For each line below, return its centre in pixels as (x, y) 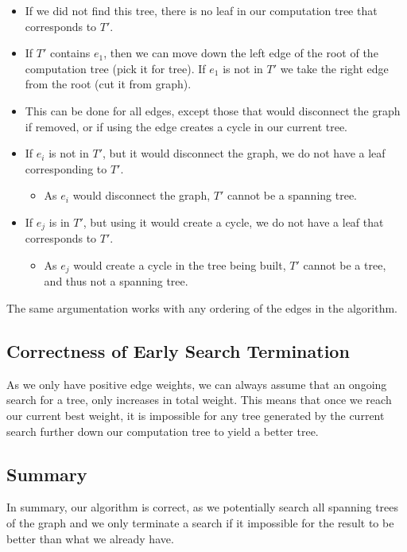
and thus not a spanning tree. (116, 281)
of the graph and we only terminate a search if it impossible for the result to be (200, 523)
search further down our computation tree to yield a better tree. (163, 431)
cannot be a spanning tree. (292, 195)
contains (70, 53)
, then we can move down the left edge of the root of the (241, 53)
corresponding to (66, 168)
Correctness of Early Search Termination (178, 351)
